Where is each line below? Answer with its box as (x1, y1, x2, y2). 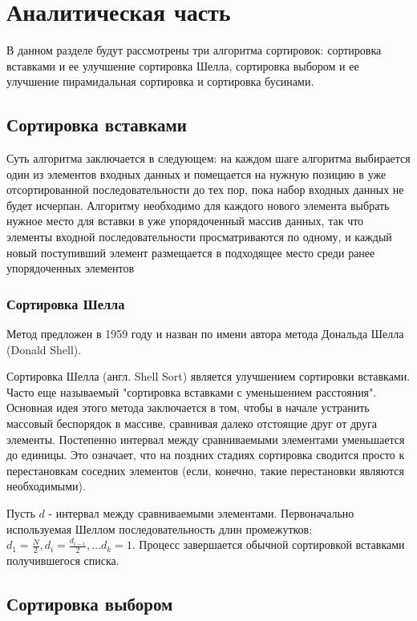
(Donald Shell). (6, 341, 82, 357)
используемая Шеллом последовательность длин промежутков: (6, 520, 313, 537)
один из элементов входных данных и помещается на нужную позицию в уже (6, 165, 387, 182)
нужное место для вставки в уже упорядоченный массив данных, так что (6, 212, 364, 229)
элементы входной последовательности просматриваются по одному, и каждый (6, 228, 392, 245)
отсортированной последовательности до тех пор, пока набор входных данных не (6, 181, 404, 198)
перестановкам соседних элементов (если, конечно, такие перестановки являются (6, 462, 404, 478)
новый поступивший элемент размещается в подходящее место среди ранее (6, 244, 375, 260)
